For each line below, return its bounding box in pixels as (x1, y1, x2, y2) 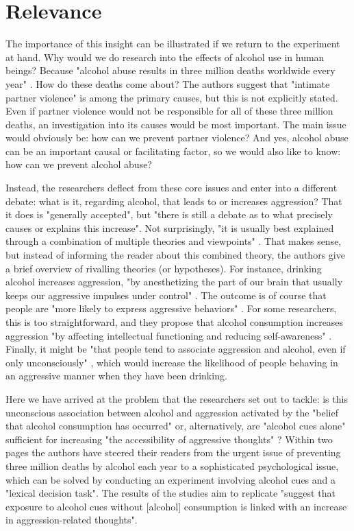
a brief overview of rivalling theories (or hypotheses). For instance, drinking (5, 261, 322, 275)
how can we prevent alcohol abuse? (5, 157, 152, 172)
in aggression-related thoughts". (5, 512, 138, 527)
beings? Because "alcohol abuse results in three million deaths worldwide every (5, 63, 336, 78)
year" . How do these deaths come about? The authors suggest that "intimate (5, 76, 330, 91)
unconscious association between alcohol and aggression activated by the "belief (5, 405, 338, 419)
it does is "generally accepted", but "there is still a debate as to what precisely (5, 207, 333, 222)
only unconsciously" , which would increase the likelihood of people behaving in (5, 355, 338, 369)
